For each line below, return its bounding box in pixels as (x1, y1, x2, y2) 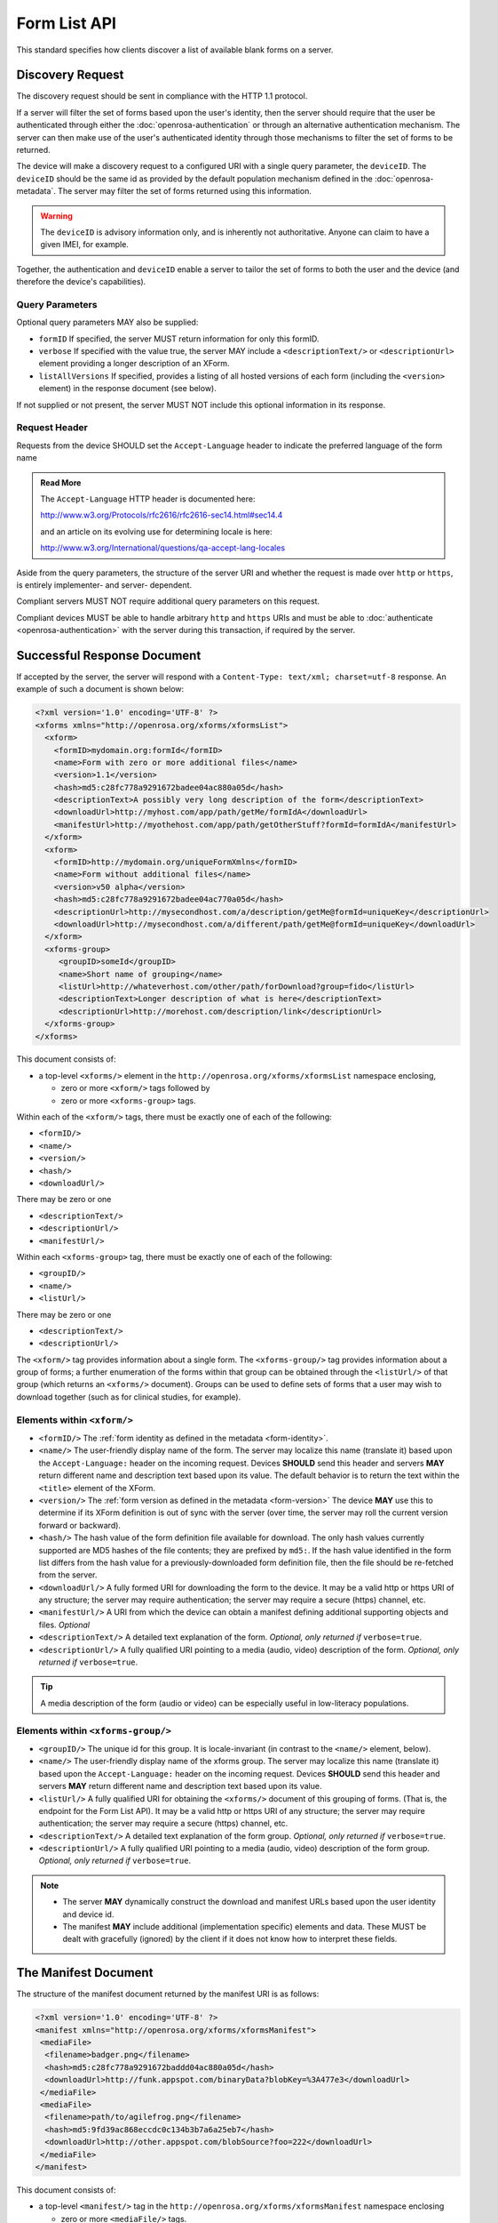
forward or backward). (38, 1520, 122, 1530)
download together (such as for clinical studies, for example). (16, 1392, 241, 1402)
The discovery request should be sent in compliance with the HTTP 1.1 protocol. (16, 91, 308, 101)
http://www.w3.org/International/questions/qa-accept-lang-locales (40, 542, 286, 553)
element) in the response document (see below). (38, 383, 217, 394)
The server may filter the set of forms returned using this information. (58, 186, 312, 197)
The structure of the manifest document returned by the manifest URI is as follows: (16, 1988, 320, 2000)
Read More (40, 477, 82, 488)
